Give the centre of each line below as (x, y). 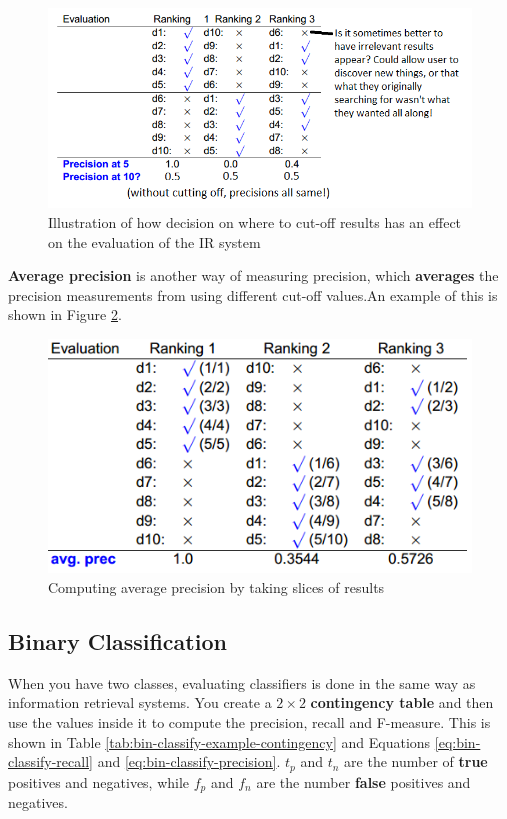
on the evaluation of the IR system (154, 241)
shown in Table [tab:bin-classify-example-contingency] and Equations (219, 741)
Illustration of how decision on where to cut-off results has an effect (255, 221)
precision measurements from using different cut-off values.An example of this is (253, 294)
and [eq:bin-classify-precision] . (189, 761)
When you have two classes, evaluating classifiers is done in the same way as (242, 682)
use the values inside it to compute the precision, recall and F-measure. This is (249, 721)
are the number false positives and (363, 781)
